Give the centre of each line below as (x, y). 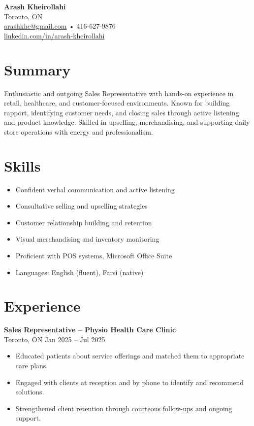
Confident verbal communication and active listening (95, 189)
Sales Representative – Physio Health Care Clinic (90, 330)
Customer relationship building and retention (84, 222)
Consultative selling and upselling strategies (81, 206)
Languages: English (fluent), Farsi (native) (79, 272)
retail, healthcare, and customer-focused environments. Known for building (117, 103)
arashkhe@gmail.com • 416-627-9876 (60, 26)
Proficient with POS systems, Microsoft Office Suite (94, 255)
